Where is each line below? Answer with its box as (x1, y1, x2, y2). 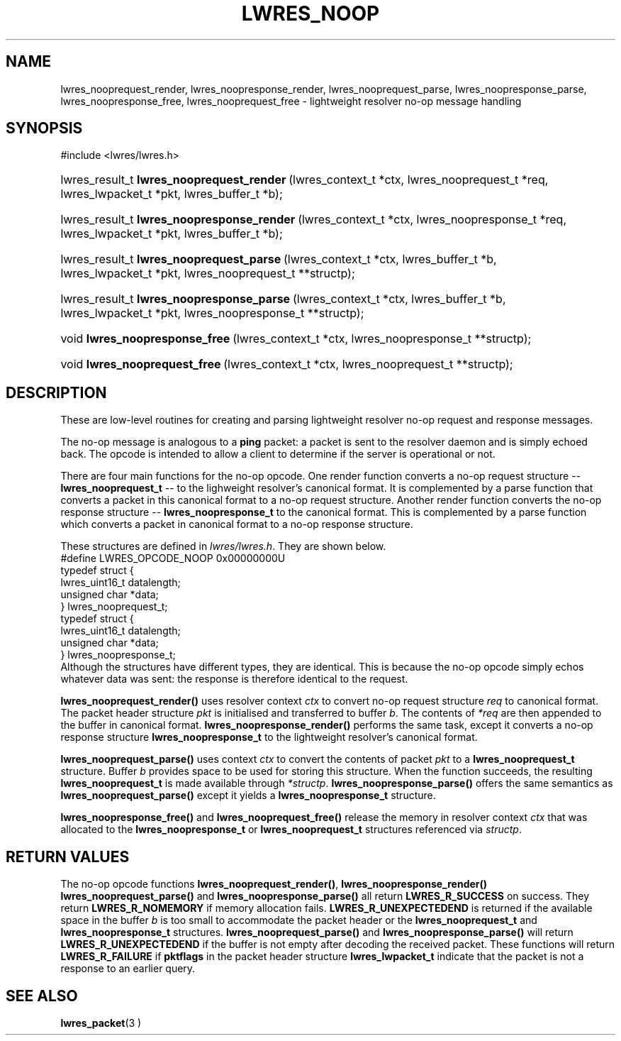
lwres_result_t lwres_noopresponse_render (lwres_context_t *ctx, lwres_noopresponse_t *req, (60, 212, 567, 227)
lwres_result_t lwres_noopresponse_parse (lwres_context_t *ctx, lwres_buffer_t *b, (60, 292, 506, 307)
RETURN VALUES (6, 847, 130, 866)
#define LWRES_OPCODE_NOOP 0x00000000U (60, 552, 286, 565)
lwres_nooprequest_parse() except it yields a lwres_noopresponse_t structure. (60, 789, 436, 802)
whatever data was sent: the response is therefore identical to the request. (60, 673, 408, 685)
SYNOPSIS (6, 119, 83, 138)
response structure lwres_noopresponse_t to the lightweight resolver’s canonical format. (60, 731, 478, 744)
